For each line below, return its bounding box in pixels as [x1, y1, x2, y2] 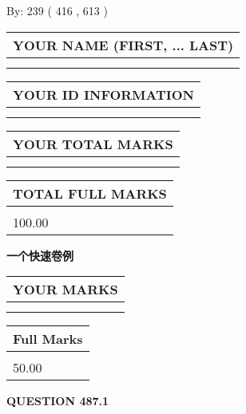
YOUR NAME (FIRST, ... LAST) [13, 35, 234, 54]
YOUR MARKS [13, 280, 118, 299]
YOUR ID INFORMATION [13, 85, 194, 104]
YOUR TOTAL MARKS [13, 134, 173, 153]
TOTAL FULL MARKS [13, 183, 167, 203]
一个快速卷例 [6, 246, 73, 263]
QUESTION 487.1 [6, 392, 109, 409]
